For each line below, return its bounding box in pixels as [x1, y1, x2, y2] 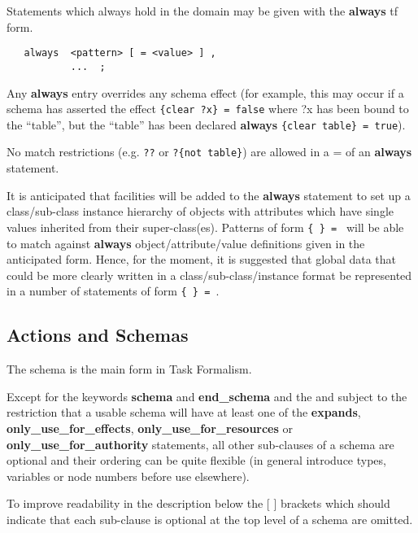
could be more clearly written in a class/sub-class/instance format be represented [7, 266, 412, 283]
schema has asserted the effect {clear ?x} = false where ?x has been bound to [7, 100, 409, 117]
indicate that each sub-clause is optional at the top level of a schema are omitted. [7, 510, 413, 527]
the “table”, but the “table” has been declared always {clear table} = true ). [7, 116, 406, 133]
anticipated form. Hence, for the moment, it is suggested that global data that [7, 251, 397, 268]
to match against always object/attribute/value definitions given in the [7, 234, 365, 251]
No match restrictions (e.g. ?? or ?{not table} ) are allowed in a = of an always [7, 143, 412, 160]
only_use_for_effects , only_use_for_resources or [7, 419, 294, 436]
